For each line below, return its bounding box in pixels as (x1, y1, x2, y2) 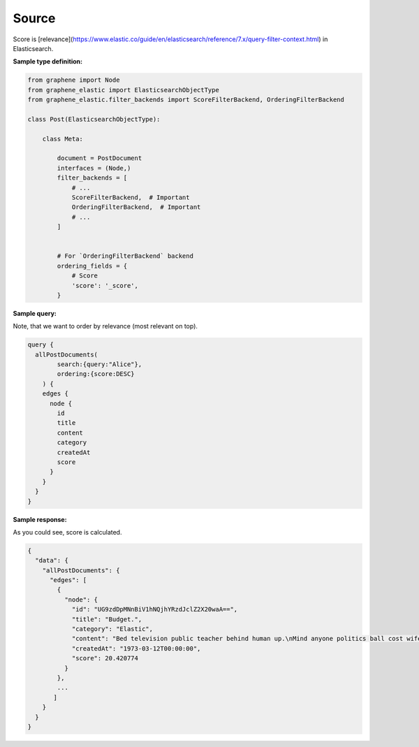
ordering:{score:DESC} (57, 370, 135, 378)
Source (13, 10, 56, 26)
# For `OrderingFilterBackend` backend (57, 252, 193, 260)
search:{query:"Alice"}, (57, 361, 142, 368)
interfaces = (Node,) (57, 164, 131, 172)
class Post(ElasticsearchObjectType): (27, 115, 161, 123)
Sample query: (13, 309, 57, 317)
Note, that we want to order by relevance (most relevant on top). (13, 322, 198, 331)
